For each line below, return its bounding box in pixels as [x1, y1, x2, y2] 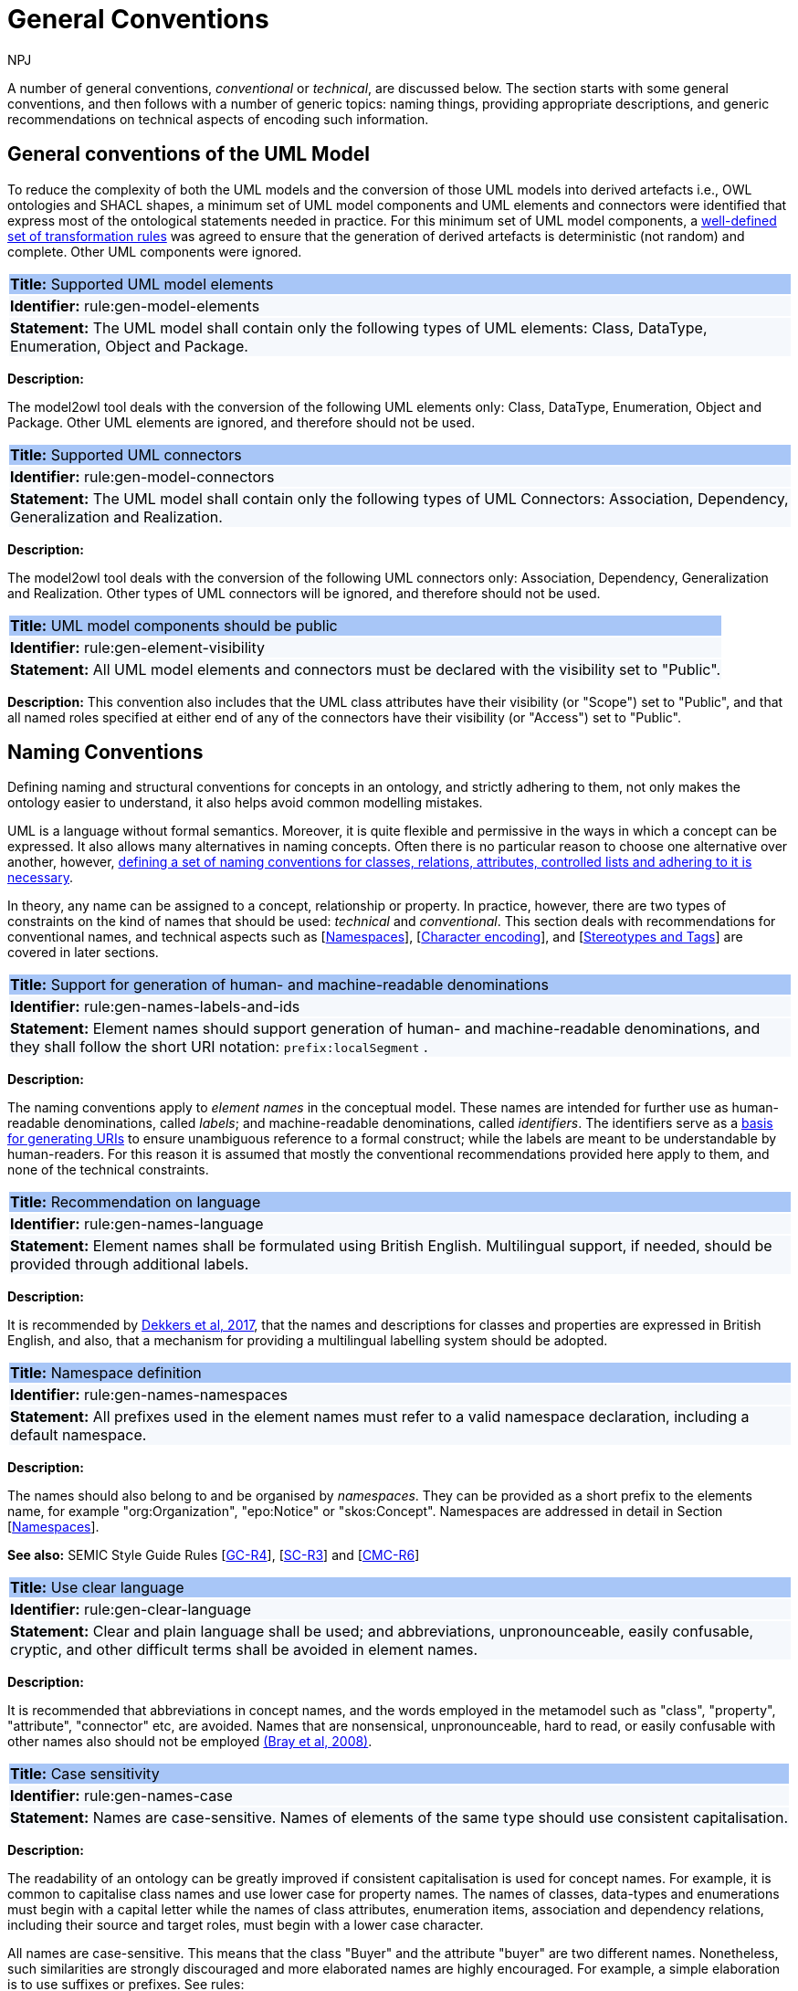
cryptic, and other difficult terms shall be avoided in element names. [10, 1640, 478, 1659]
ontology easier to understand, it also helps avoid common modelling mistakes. [7, 795, 483, 811]
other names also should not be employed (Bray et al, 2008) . [7, 1733, 373, 1750]
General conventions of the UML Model [7, 142, 370, 166]
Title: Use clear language [10, 1578, 184, 1597]
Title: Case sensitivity [10, 1765, 160, 1784]
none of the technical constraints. [7, 1162, 209, 1178]
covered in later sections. [7, 944, 159, 961]
